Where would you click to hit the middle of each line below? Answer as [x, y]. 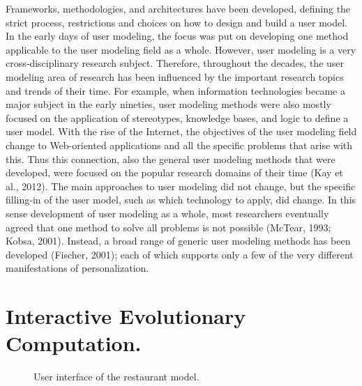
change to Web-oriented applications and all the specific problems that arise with [179, 145]
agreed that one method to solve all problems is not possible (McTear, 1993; [168, 227]
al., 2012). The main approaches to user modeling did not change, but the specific [181, 186]
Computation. [74, 343]
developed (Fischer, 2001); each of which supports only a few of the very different [180, 254]
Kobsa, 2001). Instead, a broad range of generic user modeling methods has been [178, 241]
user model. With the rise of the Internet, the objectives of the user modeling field [181, 131]
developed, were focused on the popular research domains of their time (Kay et [174, 172]
